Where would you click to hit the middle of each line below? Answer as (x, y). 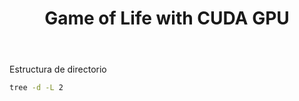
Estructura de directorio (58, 69)
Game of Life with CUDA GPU (167, 18)
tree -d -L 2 (36, 88)
